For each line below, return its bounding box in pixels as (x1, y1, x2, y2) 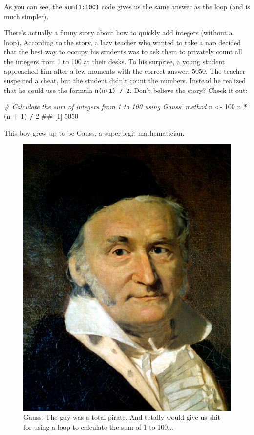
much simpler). (4, 11, 49, 21)
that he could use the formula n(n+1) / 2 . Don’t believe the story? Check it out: (4, 85, 248, 95)
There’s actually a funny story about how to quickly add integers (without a (4, 27, 233, 38)
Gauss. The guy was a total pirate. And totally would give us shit (23, 412, 221, 422)
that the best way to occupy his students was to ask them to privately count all (4, 46, 242, 57)
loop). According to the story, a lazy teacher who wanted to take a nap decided (4, 37, 241, 47)
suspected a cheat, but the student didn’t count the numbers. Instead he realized (4, 75, 246, 86)
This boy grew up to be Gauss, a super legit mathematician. (4, 127, 185, 137)
